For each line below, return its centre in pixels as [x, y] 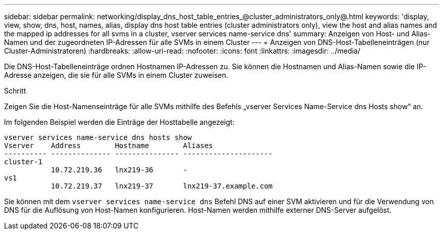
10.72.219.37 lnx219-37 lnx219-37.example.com [162, 186]
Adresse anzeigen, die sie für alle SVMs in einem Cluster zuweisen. [116, 75]
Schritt [15, 91]
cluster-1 [23, 162]
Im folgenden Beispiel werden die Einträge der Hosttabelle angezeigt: [119, 122]
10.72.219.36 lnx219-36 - [119, 170]
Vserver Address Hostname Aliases [109, 146]
